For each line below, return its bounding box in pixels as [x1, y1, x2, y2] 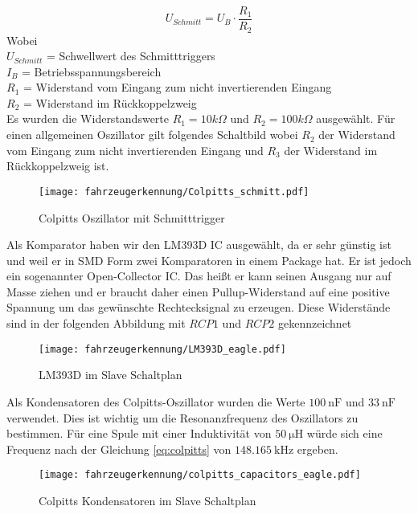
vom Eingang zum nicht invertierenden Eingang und [6, 141, 264, 158]
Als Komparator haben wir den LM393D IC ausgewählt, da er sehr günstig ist [6, 236, 391, 253]
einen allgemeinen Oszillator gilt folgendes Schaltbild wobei [6, 126, 298, 143]
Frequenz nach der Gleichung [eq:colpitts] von [6, 440, 232, 457]
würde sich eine [306, 425, 383, 442]
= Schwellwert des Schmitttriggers [47, 47, 215, 64]
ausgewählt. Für [316, 110, 395, 127]
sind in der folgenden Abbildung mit [6, 315, 186, 332]
